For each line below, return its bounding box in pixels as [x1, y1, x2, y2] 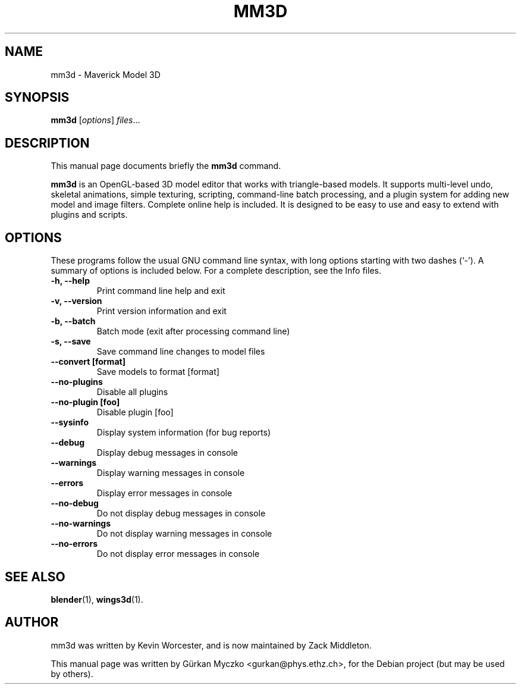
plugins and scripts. [51, 209, 128, 220]
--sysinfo [51, 417, 89, 428]
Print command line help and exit [96, 286, 225, 296]
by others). [51, 668, 93, 679]
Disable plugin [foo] [96, 407, 174, 418]
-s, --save [51, 336, 91, 347]
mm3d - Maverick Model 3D [51, 69, 161, 80]
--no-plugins [51, 377, 103, 387]
